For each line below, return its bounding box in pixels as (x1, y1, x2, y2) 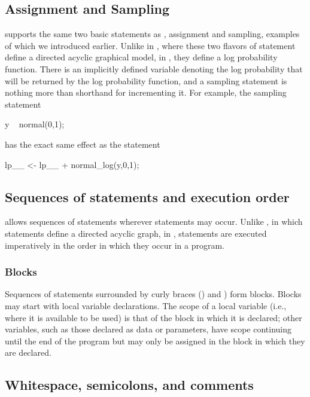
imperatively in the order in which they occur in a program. (5, 239, 224, 251)
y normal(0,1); (5, 118, 65, 130)
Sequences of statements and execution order (5, 187, 290, 206)
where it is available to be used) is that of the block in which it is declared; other (5, 311, 302, 323)
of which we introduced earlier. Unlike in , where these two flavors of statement (5, 39, 296, 51)
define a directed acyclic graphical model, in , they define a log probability (5, 51, 278, 63)
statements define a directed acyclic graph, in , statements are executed (5, 227, 267, 239)
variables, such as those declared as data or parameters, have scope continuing (5, 323, 292, 335)
